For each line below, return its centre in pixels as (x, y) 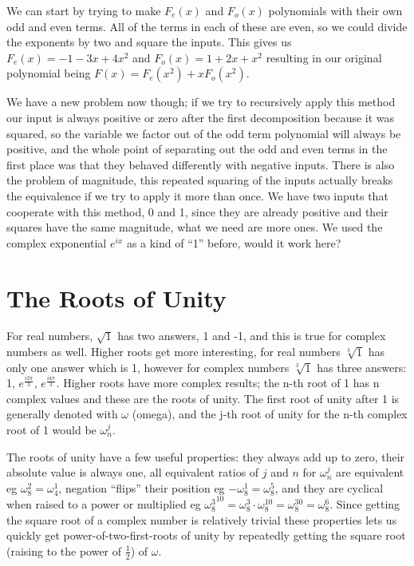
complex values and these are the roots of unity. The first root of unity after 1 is (203, 398)
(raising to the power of (64, 550)
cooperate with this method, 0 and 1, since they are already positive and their (197, 211)
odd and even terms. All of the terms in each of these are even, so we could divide (207, 26)
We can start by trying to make (84, 10)
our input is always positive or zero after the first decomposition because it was (201, 117)
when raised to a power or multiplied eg (104, 503)
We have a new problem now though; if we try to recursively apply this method (201, 102)
